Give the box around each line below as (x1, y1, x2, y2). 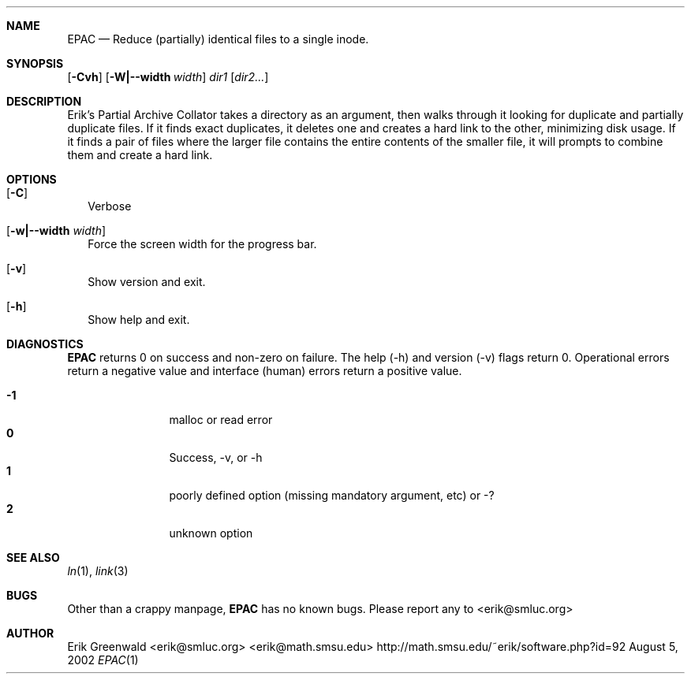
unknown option (169, 526, 253, 540)
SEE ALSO (6, 551, 60, 564)
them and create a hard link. (67, 148, 213, 162)
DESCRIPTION (6, 95, 82, 108)
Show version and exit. (88, 275, 206, 288)
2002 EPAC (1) (67, 653, 139, 667)
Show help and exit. (88, 313, 190, 326)
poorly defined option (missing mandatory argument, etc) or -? (169, 489, 495, 502)
